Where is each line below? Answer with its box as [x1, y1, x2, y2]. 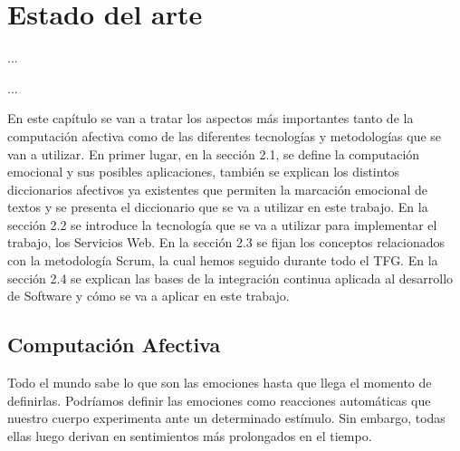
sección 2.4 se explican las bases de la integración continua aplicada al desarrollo [7, 268, 454, 287]
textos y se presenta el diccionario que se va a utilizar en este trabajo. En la [7, 197, 428, 216]
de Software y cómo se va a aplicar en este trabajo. [7, 286, 290, 305]
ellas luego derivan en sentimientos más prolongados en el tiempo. [7, 426, 372, 445]
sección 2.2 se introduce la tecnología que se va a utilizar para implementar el [7, 215, 437, 234]
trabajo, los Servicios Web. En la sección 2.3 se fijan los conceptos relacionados [7, 233, 446, 252]
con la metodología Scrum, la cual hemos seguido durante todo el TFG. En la [7, 251, 438, 270]
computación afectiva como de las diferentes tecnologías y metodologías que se [7, 126, 442, 145]
